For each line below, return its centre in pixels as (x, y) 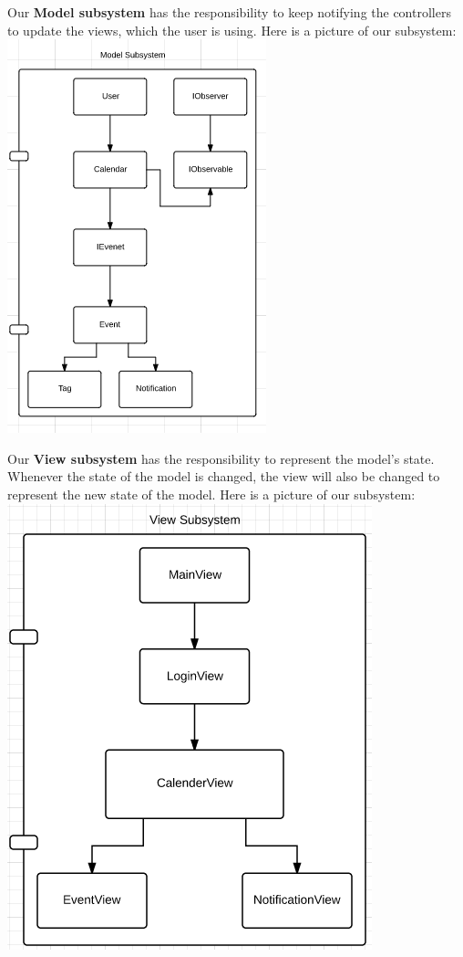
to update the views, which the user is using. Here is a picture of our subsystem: (232, 30)
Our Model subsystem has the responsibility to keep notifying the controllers (229, 12)
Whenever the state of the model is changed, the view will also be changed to (224, 476)
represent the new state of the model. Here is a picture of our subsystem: (211, 494)
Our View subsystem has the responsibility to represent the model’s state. (221, 458)
